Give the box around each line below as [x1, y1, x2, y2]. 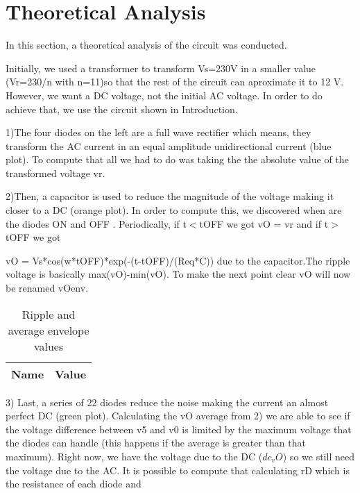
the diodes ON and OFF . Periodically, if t [6, 216, 187, 231]
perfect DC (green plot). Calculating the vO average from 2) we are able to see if [6, 408, 350, 423]
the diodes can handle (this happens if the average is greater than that [6, 435, 306, 450]
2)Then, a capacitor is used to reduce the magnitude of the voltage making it [6, 189, 334, 203]
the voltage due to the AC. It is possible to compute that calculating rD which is [6, 462, 350, 477]
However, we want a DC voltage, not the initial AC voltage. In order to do [6, 87, 323, 102]
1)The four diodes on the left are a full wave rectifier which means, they [6, 125, 311, 140]
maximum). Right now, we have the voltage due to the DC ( [6, 449, 263, 463]
